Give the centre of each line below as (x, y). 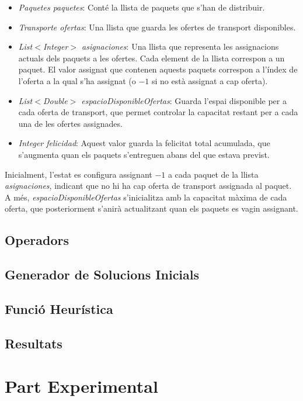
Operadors (37, 240)
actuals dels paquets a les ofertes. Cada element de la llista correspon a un (151, 58)
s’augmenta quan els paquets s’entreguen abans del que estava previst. (144, 154)
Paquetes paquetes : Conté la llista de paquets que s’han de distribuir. (142, 7)
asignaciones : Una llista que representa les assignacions (180, 46)
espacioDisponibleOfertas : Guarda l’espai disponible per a (184, 100)
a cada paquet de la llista (213, 174)
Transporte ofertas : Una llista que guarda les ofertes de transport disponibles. (157, 27)
